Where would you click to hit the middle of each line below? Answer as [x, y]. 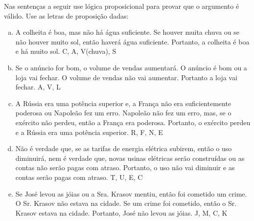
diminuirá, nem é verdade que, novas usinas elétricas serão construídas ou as [130, 158]
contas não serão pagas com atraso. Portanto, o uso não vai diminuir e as [125, 167]
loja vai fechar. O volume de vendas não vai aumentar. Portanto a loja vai [126, 77]
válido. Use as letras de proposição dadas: [66, 15]
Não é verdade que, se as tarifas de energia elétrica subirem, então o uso [124, 148]
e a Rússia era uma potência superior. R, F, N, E [89, 132]
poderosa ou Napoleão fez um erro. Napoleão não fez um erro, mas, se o [123, 113]
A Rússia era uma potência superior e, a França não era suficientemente [123, 103]
